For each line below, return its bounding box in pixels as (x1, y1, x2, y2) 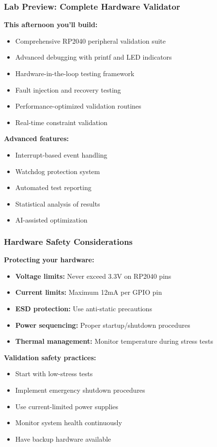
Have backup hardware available (15, 433, 111, 444)
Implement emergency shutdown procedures (15, 384, 145, 395)
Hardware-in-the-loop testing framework (15, 68, 135, 78)
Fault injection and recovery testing (15, 84, 121, 95)
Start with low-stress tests (15, 368, 93, 379)
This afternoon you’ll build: (4, 19, 98, 30)
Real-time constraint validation (15, 117, 108, 127)
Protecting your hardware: (4, 255, 94, 265)
